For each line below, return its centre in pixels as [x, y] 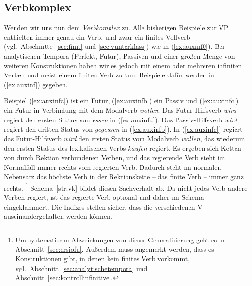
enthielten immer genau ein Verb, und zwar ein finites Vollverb [97, 37]
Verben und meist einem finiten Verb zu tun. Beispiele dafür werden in [109, 75]
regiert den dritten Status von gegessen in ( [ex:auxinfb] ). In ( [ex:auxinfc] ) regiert [123, 129]
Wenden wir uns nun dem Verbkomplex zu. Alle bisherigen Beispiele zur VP [116, 27]
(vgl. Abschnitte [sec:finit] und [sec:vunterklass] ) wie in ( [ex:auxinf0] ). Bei [114, 46]
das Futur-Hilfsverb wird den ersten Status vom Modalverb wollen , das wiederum [125, 138]
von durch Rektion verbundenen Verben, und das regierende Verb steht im [115, 157]
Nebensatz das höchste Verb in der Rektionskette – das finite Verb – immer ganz [124, 176]
